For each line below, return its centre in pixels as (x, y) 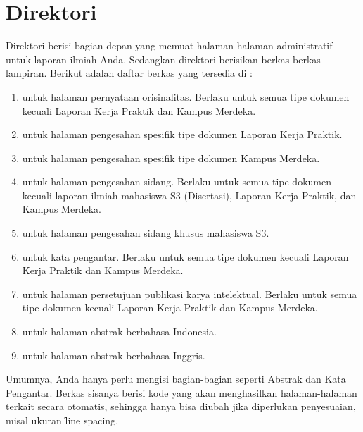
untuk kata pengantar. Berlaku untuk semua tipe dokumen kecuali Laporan (185, 256)
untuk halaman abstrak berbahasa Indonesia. (119, 332)
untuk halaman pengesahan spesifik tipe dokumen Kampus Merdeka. (171, 158)
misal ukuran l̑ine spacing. (62, 420)
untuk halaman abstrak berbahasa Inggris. (114, 355)
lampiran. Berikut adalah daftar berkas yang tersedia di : (129, 73)
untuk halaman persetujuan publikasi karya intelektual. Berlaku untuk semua (190, 294)
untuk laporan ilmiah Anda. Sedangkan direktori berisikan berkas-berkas (163, 59)
